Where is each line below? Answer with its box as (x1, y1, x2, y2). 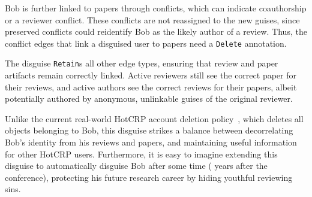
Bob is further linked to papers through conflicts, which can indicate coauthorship (5, 2, 307, 14)
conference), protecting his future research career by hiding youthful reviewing (5, 171, 293, 183)
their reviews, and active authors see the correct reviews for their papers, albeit (5, 80, 297, 93)
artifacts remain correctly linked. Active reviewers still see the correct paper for (5, 69, 296, 81)
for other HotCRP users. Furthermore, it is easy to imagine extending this (5, 147, 278, 160)
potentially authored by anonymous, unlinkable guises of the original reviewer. (5, 92, 293, 105)
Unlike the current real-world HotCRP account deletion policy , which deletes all (5, 112, 304, 125)
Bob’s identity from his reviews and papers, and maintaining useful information (5, 136, 297, 148)
